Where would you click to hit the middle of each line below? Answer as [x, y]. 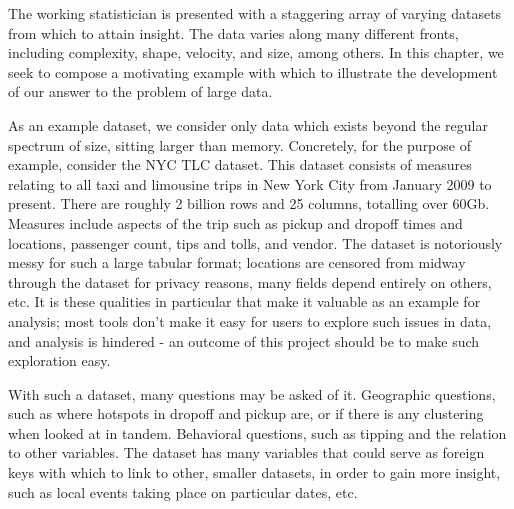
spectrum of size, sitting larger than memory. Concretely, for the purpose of [239, 144]
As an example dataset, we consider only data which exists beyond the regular [248, 124]
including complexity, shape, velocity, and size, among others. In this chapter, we [256, 52]
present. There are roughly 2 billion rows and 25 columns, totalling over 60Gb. [249, 203]
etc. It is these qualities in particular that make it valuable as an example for [244, 301]
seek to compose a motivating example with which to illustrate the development [253, 71]
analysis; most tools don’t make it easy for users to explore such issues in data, [250, 320]
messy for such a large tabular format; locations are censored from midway [237, 262]
